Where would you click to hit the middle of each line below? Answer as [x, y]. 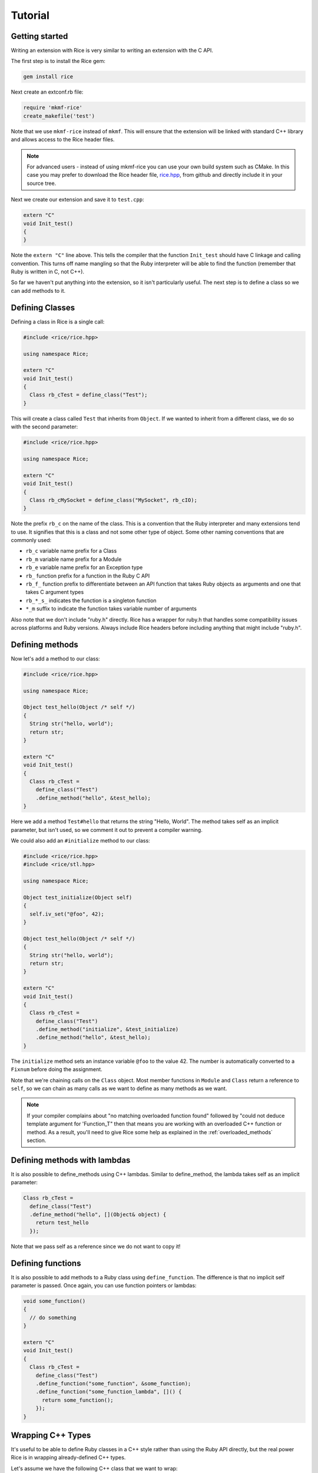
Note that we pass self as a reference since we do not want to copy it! [96, 1246]
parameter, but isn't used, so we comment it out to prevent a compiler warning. [107, 830]
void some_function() [54, 1301]
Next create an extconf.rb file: [47, 92]
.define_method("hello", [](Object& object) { [98, 1215]
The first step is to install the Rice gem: [58, 61]
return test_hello [62, 1223]
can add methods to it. [38, 290]
